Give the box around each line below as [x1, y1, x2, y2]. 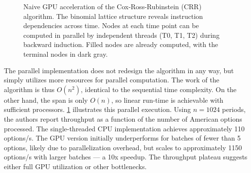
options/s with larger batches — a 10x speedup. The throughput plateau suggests [4, 152, 248, 162]
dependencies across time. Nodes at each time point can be [23, 20, 199, 31]
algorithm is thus [4, 84, 55, 94]
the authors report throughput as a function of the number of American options [4, 113, 242, 124]
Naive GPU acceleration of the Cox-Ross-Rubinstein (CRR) [23, 1, 202, 11]
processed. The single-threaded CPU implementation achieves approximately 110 [4, 123, 245, 133]
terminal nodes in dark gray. [23, 48, 108, 59]
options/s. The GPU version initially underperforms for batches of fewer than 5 [4, 133, 241, 143]
